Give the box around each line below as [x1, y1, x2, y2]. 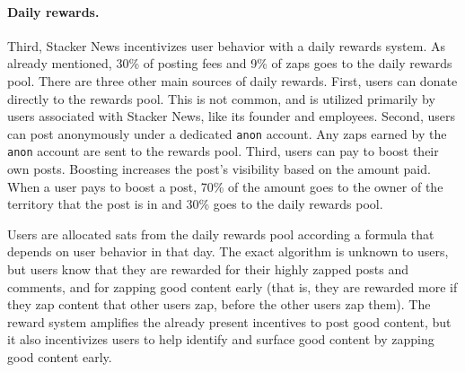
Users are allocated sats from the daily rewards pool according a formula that [7, 224, 434, 243]
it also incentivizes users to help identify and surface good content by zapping [7, 330, 434, 349]
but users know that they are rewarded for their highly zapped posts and [7, 260, 409, 279]
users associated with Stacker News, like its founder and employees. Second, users [7, 107, 455, 125]
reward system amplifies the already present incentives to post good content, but [7, 312, 452, 331]
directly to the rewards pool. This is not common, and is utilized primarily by [7, 89, 435, 108]
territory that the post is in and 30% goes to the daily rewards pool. [7, 195, 383, 213]
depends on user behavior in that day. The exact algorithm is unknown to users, [7, 242, 449, 261]
